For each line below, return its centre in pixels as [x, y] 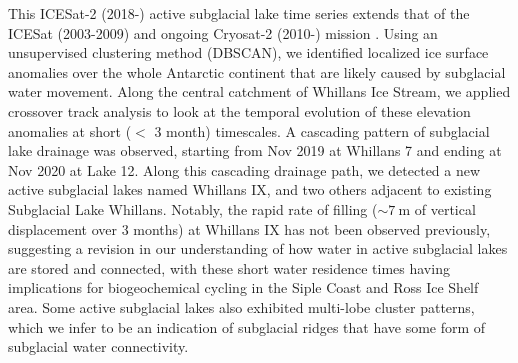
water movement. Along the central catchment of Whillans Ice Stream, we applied [259, 91]
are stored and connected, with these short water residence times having [229, 267]
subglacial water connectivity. [98, 346]
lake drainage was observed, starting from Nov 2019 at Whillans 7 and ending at [255, 150]
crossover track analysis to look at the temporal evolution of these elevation [239, 110]
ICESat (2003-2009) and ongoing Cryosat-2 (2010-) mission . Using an [223, 32]
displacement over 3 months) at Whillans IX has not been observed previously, [249, 228]
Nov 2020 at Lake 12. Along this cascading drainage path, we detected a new [244, 169]
